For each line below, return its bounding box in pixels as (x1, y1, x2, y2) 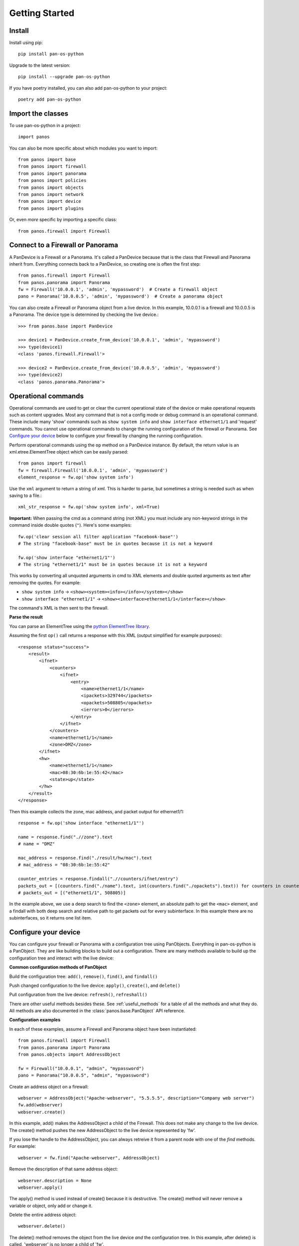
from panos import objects (18, 184, 84, 190)
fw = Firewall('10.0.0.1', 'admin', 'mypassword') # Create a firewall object (18, 287, 218, 293)
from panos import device (18, 198, 82, 204)
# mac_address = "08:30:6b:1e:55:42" (18, 862, 111, 868)
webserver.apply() (18, 1184, 63, 1190)
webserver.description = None (18, 1178, 92, 1183)
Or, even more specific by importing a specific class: (9, 217, 117, 223)
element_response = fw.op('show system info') (18, 474, 134, 480)
